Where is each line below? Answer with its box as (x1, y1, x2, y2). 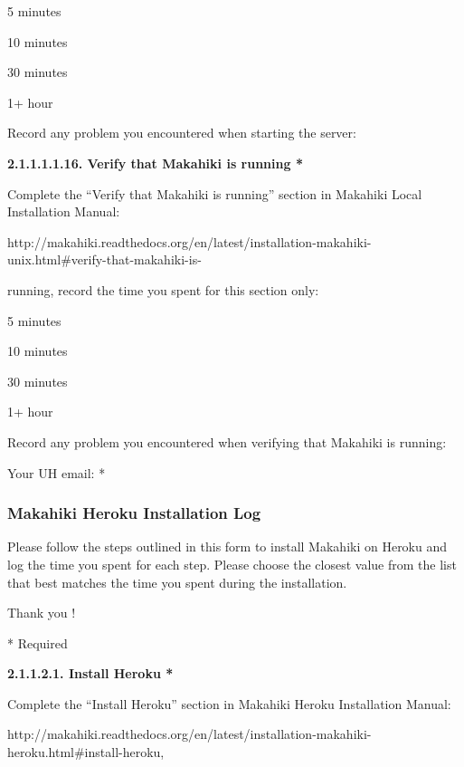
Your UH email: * (7, 463, 106, 482)
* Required (7, 633, 68, 652)
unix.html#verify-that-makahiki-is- (7, 250, 202, 269)
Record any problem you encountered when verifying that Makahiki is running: (7, 432, 447, 451)
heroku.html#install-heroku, (7, 743, 165, 762)
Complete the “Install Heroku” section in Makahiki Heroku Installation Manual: (7, 694, 451, 713)
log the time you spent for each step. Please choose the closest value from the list (7, 554, 457, 573)
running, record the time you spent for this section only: (7, 280, 319, 299)
